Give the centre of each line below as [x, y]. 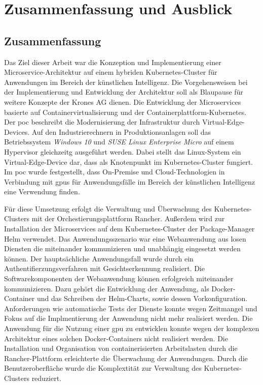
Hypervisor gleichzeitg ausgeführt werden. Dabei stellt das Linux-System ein [123, 151]
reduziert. [47, 378]
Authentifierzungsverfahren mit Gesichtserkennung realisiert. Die [104, 268]
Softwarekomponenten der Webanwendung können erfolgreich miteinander [119, 278]
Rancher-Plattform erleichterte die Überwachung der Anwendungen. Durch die [126, 358]
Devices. [17, 131]
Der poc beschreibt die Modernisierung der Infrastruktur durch [102, 122]
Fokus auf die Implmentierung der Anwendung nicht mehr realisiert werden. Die [128, 318]
